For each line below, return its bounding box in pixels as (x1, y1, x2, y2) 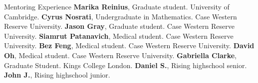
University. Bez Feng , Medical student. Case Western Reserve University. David (4, 40, 255, 51)
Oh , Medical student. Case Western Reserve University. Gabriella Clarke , (4, 50, 237, 60)
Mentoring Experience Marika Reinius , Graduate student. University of (4, 1, 230, 11)
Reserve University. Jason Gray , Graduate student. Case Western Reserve (4, 21, 235, 31)
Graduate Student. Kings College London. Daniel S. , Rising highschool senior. (4, 60, 247, 70)
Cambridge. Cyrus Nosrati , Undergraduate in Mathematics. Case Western (4, 11, 237, 21)
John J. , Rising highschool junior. (4, 70, 110, 80)
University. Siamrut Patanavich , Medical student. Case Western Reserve (4, 30, 234, 41)
